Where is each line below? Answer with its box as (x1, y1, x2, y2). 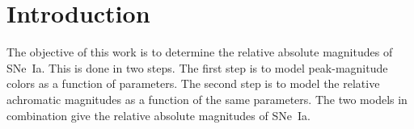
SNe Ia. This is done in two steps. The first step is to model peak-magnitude (6, 59, 388, 76)
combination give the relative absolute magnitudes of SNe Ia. (6, 106, 310, 123)
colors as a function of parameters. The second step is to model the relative (6, 75, 380, 92)
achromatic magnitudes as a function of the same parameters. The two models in (6, 90, 408, 107)
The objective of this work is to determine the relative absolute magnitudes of (6, 44, 393, 60)
